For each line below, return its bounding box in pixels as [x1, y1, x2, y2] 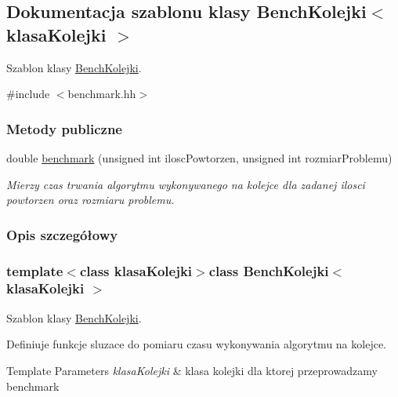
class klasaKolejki [79, 260, 193, 280]
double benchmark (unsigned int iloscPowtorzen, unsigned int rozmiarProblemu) [6, 150, 393, 166]
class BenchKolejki [208, 260, 329, 280]
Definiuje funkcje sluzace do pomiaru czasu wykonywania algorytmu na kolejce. [6, 336, 386, 352]
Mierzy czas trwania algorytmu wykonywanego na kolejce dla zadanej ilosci [6, 176, 365, 192]
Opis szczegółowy [6, 224, 118, 244]
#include [6, 86, 50, 102]
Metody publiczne [6, 118, 122, 138]
